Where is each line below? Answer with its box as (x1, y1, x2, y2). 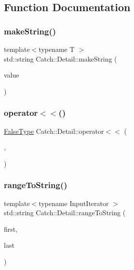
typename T (39, 44, 75, 54)
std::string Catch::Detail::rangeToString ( (4, 207, 126, 218)
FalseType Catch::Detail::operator (4, 126, 104, 136)
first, (4, 223, 18, 234)
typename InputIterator (39, 198, 109, 208)
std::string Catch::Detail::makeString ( (4, 53, 117, 64)
